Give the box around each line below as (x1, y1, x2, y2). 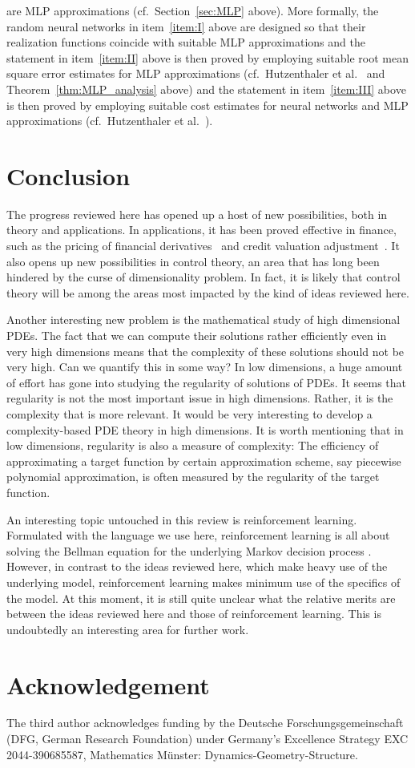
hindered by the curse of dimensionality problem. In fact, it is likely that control (6, 269, 401, 285)
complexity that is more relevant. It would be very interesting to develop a (6, 406, 373, 422)
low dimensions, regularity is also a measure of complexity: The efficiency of (6, 437, 379, 454)
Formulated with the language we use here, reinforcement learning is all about (6, 527, 390, 544)
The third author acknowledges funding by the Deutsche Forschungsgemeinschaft (6, 714, 404, 731)
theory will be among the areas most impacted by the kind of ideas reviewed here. (6, 284, 409, 301)
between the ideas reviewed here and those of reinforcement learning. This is (6, 605, 381, 622)
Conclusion (6, 159, 131, 192)
